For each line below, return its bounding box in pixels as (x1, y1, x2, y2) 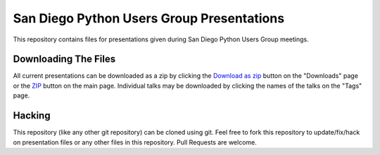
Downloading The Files (13, 53, 116, 65)
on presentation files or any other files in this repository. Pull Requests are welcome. (13, 137, 257, 147)
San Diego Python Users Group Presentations (13, 11, 285, 26)
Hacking (13, 109, 51, 122)
